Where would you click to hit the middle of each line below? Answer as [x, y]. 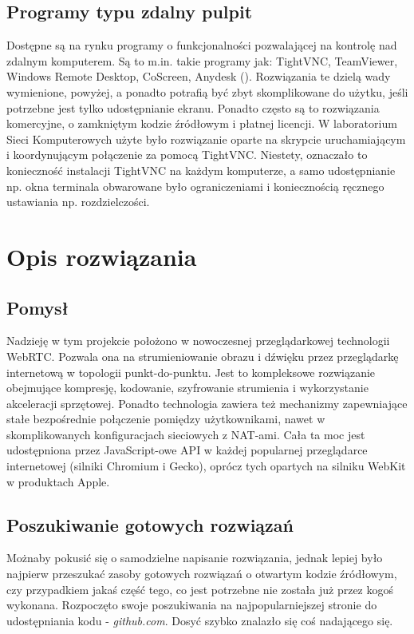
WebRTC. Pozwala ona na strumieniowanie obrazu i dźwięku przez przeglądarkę [203, 356]
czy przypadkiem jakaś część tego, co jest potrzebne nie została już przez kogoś [200, 589]
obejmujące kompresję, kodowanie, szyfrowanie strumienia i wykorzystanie [187, 388]
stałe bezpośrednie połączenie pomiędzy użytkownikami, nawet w [166, 419]
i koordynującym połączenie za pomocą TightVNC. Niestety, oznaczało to [187, 155]
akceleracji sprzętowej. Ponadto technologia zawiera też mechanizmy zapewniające [207, 403]
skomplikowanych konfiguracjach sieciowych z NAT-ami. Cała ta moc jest [186, 434]
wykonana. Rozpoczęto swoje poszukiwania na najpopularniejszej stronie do [192, 605]
